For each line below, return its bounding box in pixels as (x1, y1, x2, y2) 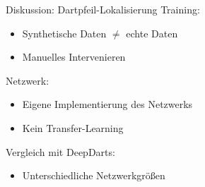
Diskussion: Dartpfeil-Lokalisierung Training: (6, 2, 200, 16)
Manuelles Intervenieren (22, 49, 126, 64)
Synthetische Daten (22, 25, 107, 40)
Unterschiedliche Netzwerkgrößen (22, 168, 165, 183)
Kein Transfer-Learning (22, 120, 124, 135)
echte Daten (126, 25, 178, 40)
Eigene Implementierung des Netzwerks (22, 97, 193, 111)
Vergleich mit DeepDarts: (6, 144, 115, 159)
